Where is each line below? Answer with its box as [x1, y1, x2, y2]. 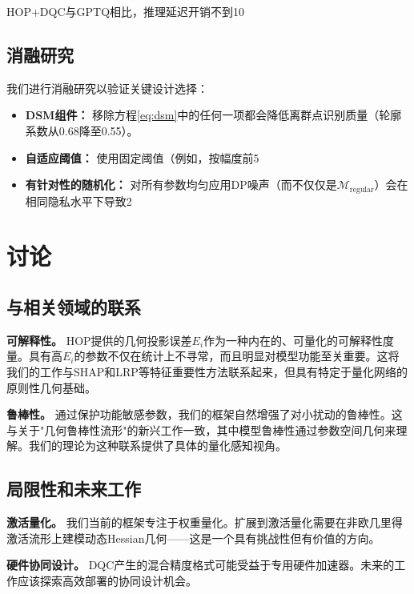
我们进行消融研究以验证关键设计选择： [6, 79, 208, 96]
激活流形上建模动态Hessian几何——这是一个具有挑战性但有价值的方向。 [6, 529, 380, 546]
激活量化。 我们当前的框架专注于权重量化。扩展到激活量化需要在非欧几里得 [6, 514, 403, 531]
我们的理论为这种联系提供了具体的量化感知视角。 [28, 437, 287, 454]
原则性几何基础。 [6, 379, 96, 395]
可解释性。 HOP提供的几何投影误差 [6, 331, 192, 348]
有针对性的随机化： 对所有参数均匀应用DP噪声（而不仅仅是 [25, 176, 337, 193]
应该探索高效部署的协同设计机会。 [17, 572, 197, 588]
